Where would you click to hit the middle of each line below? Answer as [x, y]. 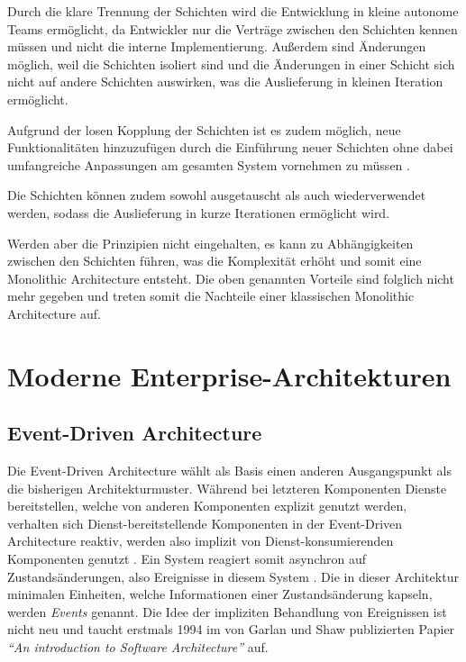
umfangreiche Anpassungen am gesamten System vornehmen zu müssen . [209, 164]
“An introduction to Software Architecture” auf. [138, 647]
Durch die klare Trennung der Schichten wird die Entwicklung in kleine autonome [233, 11]
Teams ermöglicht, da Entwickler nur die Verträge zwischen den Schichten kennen [233, 28]
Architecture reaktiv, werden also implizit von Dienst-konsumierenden [201, 541]
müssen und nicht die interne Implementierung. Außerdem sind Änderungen [217, 46]
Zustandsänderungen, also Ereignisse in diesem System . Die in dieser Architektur [233, 576]
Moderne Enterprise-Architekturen [229, 375]
